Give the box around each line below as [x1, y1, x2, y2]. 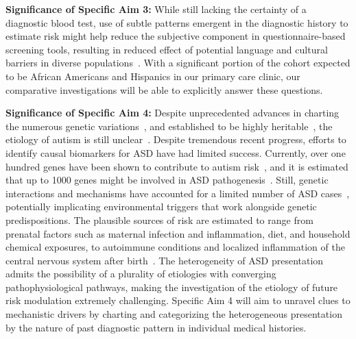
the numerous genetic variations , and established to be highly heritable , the [5, 118, 333, 133]
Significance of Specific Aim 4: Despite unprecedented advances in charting [5, 105, 340, 120]
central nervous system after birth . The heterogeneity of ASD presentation [5, 253, 324, 267]
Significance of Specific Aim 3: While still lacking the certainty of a [5, 2, 307, 16]
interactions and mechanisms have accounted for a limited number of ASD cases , [5, 186, 350, 200]
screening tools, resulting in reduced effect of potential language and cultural [5, 42, 328, 56]
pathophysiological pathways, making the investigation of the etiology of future [5, 279, 338, 294]
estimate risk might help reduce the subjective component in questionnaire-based [5, 29, 346, 43]
